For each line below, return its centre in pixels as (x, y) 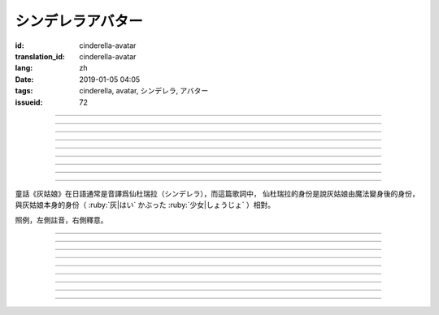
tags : (24, 91)
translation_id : (40, 56)
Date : (24, 79)
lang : (24, 68)
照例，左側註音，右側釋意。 (61, 220)
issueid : (29, 102)
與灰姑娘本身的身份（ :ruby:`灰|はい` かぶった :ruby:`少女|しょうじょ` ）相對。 (145, 205)
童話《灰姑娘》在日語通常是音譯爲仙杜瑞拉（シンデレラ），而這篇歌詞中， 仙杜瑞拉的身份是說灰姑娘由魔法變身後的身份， (217, 193)
